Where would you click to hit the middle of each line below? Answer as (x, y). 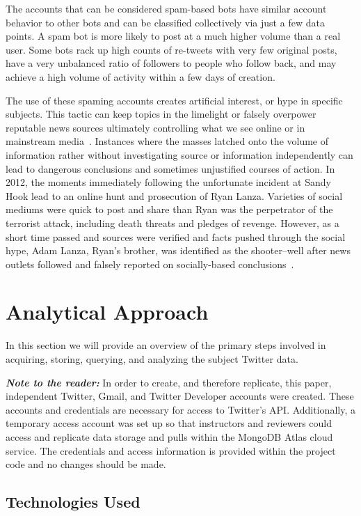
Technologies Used (73, 502)
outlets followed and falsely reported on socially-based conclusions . (150, 264)
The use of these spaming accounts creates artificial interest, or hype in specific (174, 100)
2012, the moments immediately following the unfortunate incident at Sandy (168, 182)
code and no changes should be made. (86, 464)
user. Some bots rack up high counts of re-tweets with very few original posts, (171, 49)
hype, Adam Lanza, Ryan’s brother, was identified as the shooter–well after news (178, 250)
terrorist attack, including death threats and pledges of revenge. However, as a (173, 222)
